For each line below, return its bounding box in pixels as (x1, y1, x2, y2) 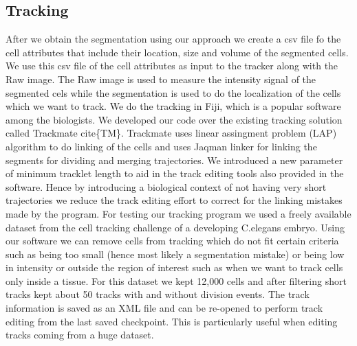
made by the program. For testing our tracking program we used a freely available (6, 206, 351, 220)
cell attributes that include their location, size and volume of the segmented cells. (6, 45, 349, 59)
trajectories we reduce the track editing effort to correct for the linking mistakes (6, 193, 343, 207)
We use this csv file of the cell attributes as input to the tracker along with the (6, 58, 338, 73)
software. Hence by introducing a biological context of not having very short (6, 179, 327, 194)
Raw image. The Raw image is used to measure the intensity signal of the (6, 71, 316, 86)
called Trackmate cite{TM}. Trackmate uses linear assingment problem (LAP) (6, 126, 337, 140)
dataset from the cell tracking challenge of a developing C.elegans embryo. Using (6, 220, 345, 234)
